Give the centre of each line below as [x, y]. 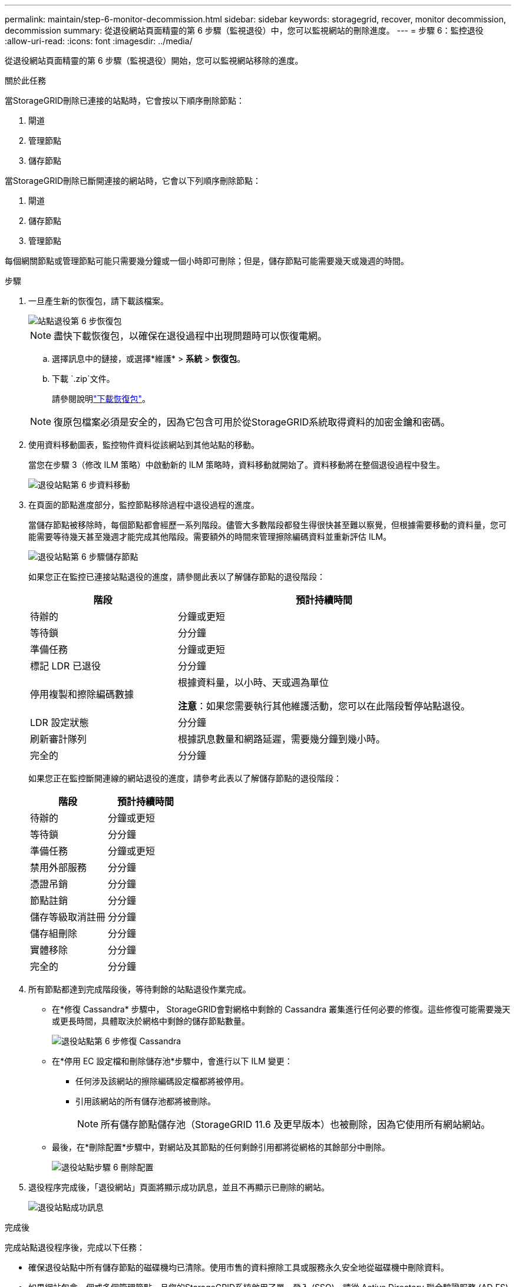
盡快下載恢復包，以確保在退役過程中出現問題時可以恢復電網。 [191, 336]
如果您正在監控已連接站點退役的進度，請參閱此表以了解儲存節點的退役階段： [177, 577]
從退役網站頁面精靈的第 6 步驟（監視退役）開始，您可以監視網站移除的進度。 [154, 60]
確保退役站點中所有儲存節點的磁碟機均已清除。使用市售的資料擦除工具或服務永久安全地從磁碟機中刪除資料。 [239, 1267]
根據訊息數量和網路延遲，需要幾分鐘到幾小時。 [282, 739]
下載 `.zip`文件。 [83, 379]
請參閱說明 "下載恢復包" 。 [101, 399]
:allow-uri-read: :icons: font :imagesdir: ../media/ [99, 41]
